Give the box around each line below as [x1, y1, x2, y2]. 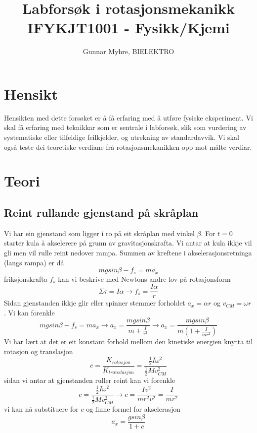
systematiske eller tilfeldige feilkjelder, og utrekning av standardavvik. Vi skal [4, 132, 239, 142]
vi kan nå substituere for [4, 404, 79, 414]
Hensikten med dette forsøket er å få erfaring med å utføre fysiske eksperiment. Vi [4, 112, 253, 123]
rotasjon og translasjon [4, 346, 73, 356]
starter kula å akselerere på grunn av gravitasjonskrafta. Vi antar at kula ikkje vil [4, 238, 252, 248]
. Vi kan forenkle [4, 307, 55, 317]
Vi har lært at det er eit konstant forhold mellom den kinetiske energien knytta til [4, 336, 253, 347]
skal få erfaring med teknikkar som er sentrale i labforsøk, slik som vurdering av [4, 122, 247, 132]
